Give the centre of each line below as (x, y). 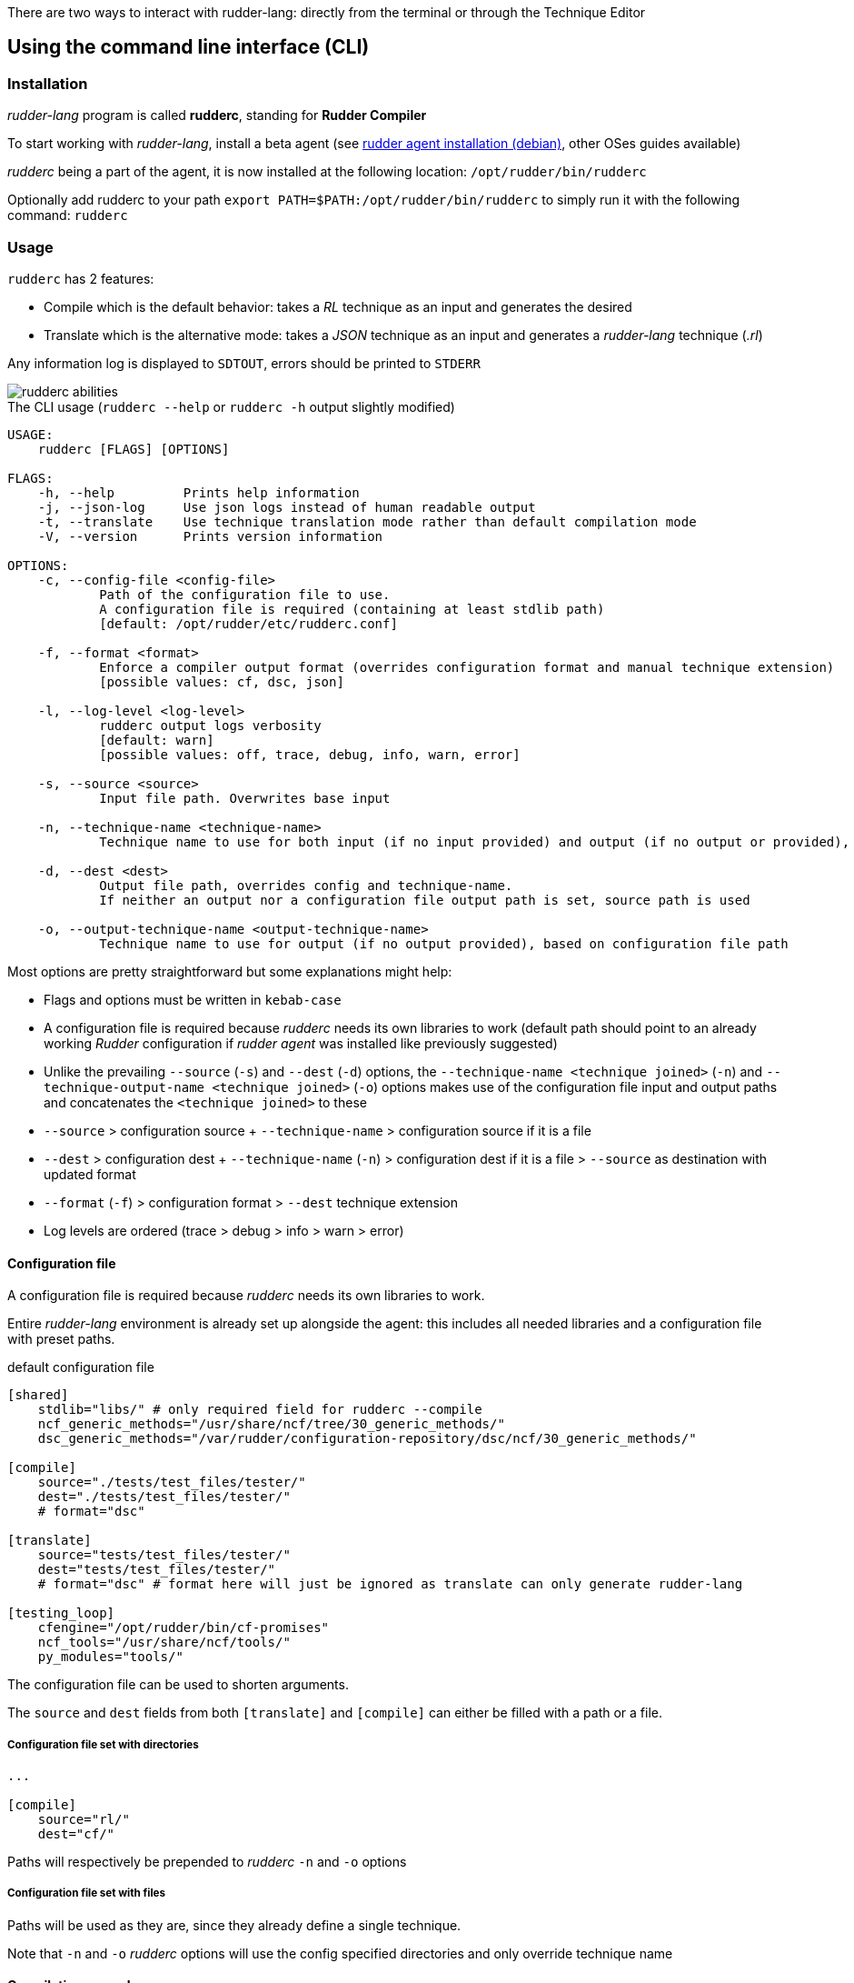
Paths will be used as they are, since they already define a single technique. (234, 1925)
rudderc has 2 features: (81, 278)
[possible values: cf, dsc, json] (222, 681)
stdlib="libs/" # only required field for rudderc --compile (260, 1410)
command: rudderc (68, 215)
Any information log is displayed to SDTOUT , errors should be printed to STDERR (244, 363)
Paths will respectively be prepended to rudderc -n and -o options (207, 1861)
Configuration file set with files (86, 1893)
